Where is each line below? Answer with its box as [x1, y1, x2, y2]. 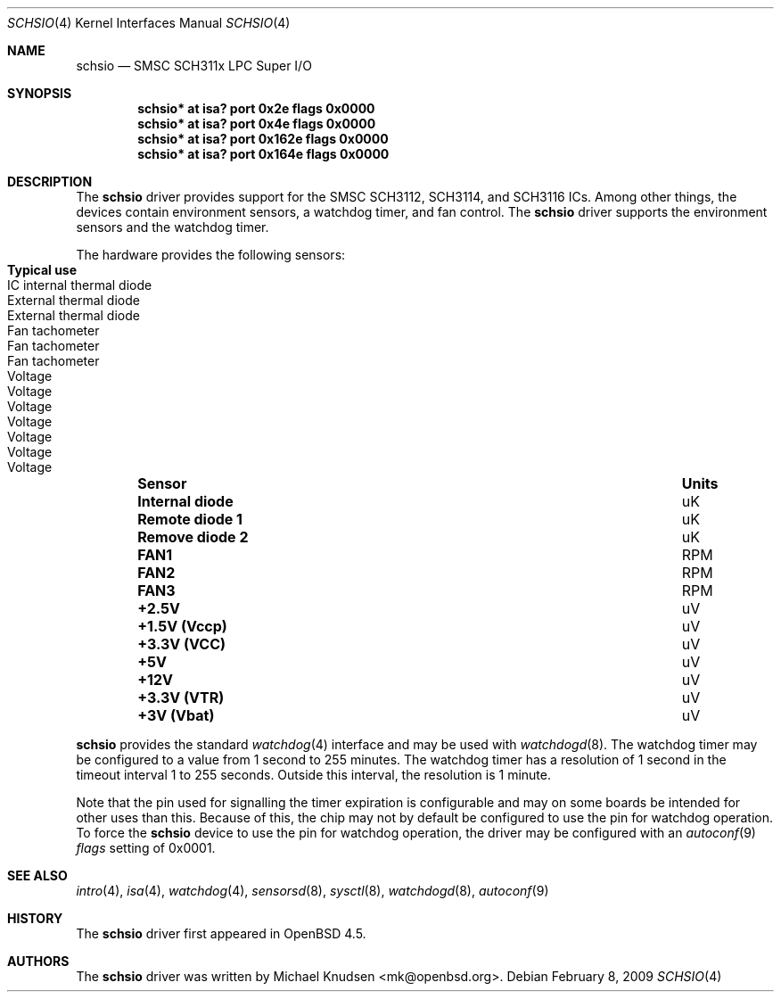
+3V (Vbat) [137, 706, 215, 724]
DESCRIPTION [7, 174, 93, 189]
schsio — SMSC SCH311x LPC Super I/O [76, 58, 312, 73]
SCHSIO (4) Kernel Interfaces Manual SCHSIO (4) [7, 15, 291, 30]
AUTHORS [7, 954, 70, 969]
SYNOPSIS [7, 86, 72, 101]
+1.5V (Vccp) [137, 617, 227, 635]
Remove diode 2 [137, 528, 249, 546]
